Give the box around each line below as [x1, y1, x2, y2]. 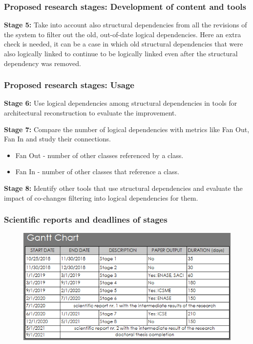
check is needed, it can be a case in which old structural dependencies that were [4, 39, 243, 49]
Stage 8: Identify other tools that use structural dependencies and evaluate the [4, 183, 243, 193]
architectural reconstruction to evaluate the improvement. [4, 108, 177, 117]
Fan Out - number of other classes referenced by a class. [15, 150, 184, 160]
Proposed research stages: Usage [4, 79, 134, 91]
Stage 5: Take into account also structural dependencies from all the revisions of [4, 20, 247, 30]
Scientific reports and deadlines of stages [4, 213, 168, 226]
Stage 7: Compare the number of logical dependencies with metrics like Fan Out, [4, 124, 250, 134]
